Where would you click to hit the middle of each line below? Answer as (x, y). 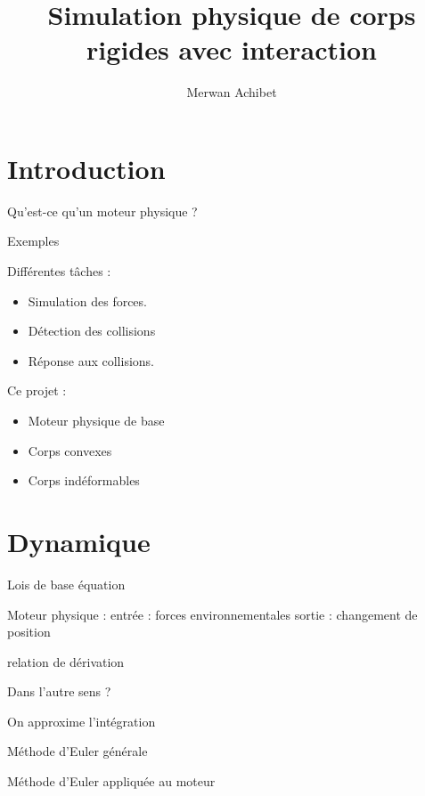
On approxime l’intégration (82, 721)
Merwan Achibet (232, 92)
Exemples (33, 241)
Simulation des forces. (87, 301)
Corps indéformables (84, 480)
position (29, 632)
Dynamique (79, 541)
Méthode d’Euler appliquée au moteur (111, 781)
